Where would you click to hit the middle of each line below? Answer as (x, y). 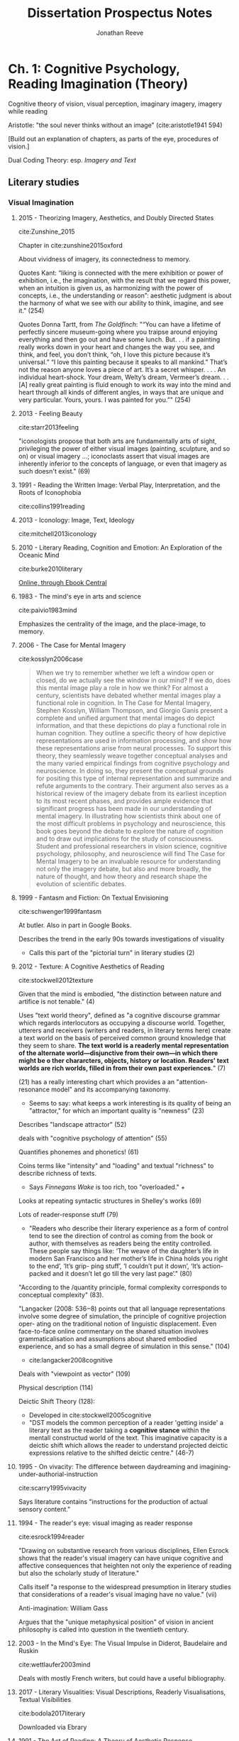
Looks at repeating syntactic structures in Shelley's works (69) (110, 1201)
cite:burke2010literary (50, 569)
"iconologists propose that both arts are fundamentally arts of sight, (117, 441)
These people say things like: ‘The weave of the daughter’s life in (124, 1251)
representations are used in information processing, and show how (134, 741)
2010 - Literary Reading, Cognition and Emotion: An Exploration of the (120, 547)
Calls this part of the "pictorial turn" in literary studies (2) (112, 953)
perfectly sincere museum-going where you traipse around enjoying (118, 332)
